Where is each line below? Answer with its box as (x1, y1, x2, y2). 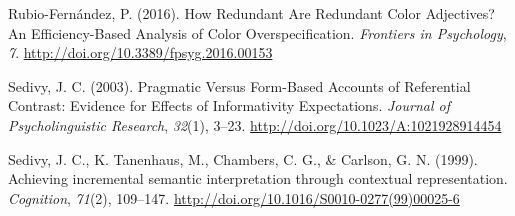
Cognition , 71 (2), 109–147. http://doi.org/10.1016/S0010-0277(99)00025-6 (8, 187, 460, 208)
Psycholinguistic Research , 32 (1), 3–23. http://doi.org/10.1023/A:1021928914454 (8, 114, 502, 135)
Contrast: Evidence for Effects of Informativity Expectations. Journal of (8, 95, 450, 116)
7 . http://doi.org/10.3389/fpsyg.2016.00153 (8, 42, 273, 63)
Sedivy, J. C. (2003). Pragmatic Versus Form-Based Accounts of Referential (8, 75, 471, 96)
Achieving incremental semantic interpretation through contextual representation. (8, 168, 508, 189)
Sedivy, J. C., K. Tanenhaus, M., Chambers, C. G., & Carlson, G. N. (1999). (8, 148, 478, 169)
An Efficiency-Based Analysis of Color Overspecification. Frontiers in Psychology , (8, 22, 507, 43)
